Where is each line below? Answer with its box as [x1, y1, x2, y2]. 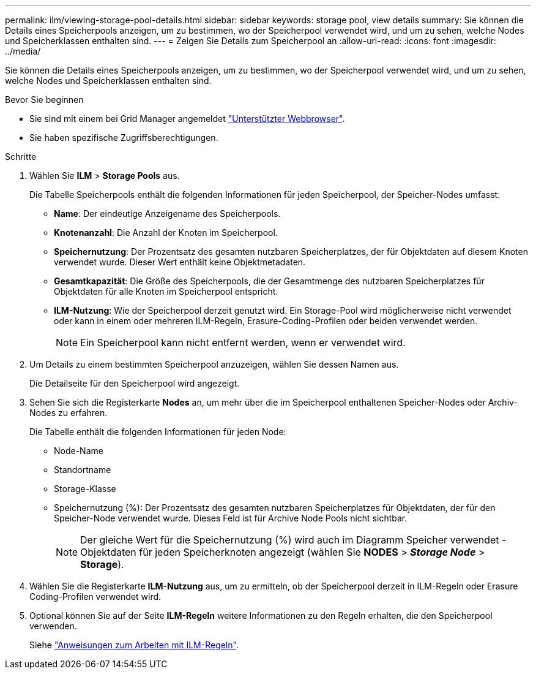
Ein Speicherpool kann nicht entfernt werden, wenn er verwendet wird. [80, 336, 406, 349]
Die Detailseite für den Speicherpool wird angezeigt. [29, 378, 240, 388]
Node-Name [54, 445, 103, 456]
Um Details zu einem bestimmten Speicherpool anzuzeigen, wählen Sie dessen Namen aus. [29, 359, 399, 369]
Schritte [5, 151, 37, 162]
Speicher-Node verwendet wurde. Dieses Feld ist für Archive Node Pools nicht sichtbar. [54, 513, 408, 523]
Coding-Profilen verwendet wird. [29, 591, 162, 602]
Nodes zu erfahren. [29, 407, 108, 418]
